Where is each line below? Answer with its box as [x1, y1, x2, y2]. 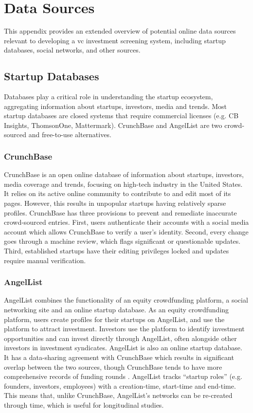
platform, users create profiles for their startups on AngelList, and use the [4, 314, 225, 324]
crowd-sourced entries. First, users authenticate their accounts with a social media [4, 217, 249, 227]
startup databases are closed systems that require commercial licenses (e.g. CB [4, 110, 239, 121]
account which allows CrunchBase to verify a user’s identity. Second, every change [4, 226, 249, 236]
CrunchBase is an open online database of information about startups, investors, [4, 169, 244, 180]
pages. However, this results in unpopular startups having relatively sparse [4, 198, 226, 208]
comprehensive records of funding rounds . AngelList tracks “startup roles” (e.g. [4, 371, 242, 381]
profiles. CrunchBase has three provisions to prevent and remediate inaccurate [4, 207, 237, 217]
